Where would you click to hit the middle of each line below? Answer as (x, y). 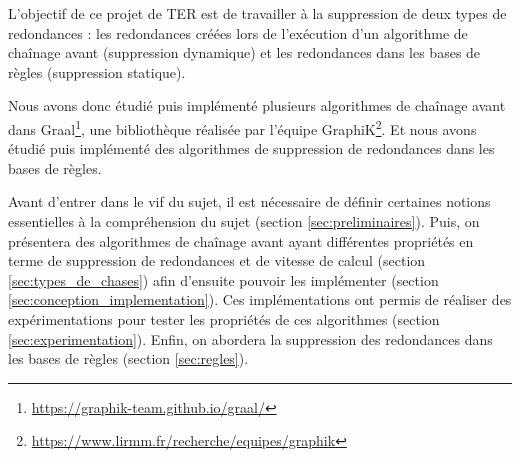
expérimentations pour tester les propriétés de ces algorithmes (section (224, 318)
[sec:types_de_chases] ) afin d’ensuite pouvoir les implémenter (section (223, 279)
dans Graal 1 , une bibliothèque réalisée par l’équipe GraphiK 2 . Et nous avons (242, 127)
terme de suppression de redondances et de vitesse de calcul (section (217, 260)
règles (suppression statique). (97, 71)
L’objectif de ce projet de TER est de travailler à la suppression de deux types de (257, 13)
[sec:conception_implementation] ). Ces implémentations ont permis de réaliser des (260, 299)
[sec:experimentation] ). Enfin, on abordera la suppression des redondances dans (250, 338)
